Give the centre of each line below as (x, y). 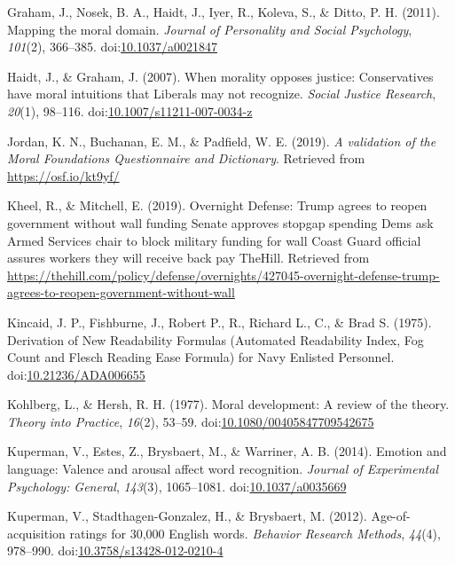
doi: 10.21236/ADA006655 (76, 374)
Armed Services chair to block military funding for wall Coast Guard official (214, 240)
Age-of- (391, 516)
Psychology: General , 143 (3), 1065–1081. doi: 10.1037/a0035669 (177, 486)
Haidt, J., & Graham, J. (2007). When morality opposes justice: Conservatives (220, 76)
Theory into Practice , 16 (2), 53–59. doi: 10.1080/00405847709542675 (191, 421)
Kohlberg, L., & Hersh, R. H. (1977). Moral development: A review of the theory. (228, 404)
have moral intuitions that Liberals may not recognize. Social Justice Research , (222, 94)
